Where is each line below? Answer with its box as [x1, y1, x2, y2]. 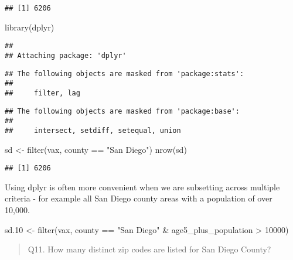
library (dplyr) [5, 20, 54, 33]
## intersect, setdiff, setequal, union [5, 126, 181, 135]
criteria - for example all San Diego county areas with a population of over [5, 192, 272, 204]
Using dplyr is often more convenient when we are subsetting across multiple [5, 180, 280, 193]
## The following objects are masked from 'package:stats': [5, 69, 244, 78]
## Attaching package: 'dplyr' [5, 51, 127, 60]
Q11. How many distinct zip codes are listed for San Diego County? [28, 243, 271, 255]
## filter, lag [5, 88, 80, 97]
